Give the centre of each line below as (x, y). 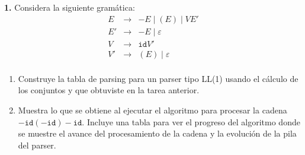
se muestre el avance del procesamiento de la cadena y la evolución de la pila (157, 133)
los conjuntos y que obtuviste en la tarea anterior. (109, 90)
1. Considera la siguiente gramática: (70, 7)
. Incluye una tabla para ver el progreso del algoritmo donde (191, 121)
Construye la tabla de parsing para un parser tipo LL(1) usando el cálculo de (158, 78)
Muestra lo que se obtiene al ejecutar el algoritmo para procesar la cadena (152, 110)
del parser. (37, 145)
